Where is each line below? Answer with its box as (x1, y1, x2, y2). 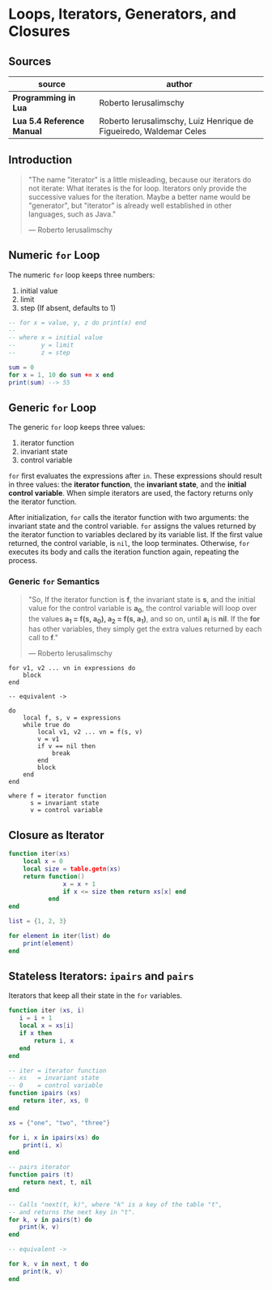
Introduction (8, 153, 73, 167)
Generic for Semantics (8, 576, 100, 587)
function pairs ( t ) (8, 1171, 74, 1179)
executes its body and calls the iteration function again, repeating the (8, 547, 240, 557)
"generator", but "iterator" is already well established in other (28, 200, 232, 210)
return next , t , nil (23, 1178, 92, 1187)
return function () (23, 872, 85, 880)
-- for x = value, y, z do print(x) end (8, 318, 147, 327)
